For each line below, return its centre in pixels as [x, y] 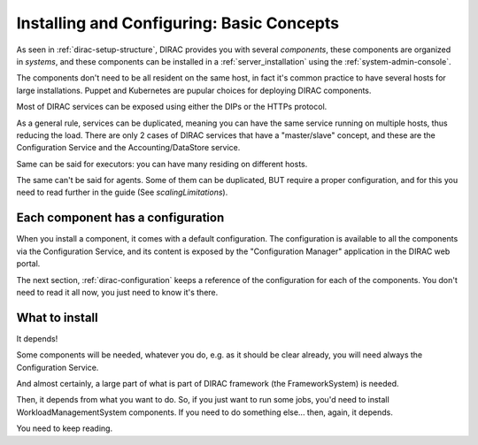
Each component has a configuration [120, 218]
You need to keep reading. [65, 428]
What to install [57, 317]
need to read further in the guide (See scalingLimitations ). [122, 192]
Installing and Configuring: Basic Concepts [178, 23]
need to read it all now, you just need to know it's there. [117, 292]
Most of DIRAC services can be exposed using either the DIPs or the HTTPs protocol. [172, 107]
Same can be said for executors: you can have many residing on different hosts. [162, 164]
